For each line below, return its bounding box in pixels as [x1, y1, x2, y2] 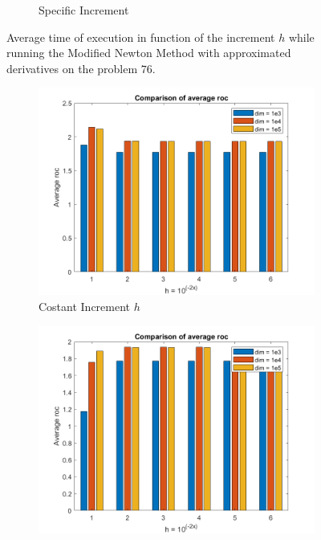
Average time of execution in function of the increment [6, 28, 275, 45]
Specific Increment [39, 2, 129, 18]
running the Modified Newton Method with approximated [6, 44, 291, 61]
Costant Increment [39, 297, 131, 314]
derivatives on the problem [6, 59, 138, 76]
